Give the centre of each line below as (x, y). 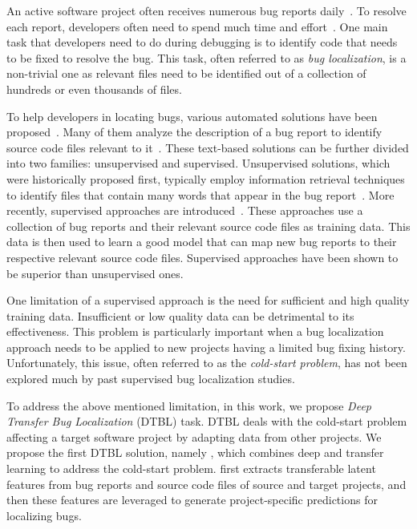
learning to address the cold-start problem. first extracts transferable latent (191, 468)
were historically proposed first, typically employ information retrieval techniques (206, 178)
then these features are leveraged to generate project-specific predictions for (192, 500)
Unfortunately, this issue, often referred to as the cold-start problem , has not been (207, 363)
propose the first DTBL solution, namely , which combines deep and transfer (195, 452)
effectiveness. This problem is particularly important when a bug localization (195, 331)
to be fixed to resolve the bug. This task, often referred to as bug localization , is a (206, 57)
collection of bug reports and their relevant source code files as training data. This (208, 226)
